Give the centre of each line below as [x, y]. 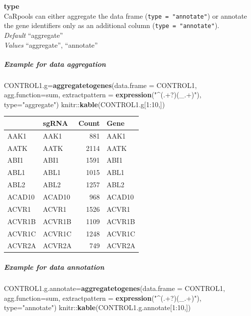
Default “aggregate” [34, 35]
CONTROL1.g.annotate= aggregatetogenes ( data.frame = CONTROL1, [114, 288]
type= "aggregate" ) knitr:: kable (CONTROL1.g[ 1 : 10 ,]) [85, 104]
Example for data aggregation [55, 64]
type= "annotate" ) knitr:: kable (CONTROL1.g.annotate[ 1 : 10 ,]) [98, 307]
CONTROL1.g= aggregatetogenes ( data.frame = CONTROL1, [100, 85]
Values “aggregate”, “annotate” [51, 44]
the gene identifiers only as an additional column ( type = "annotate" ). [112, 25]
